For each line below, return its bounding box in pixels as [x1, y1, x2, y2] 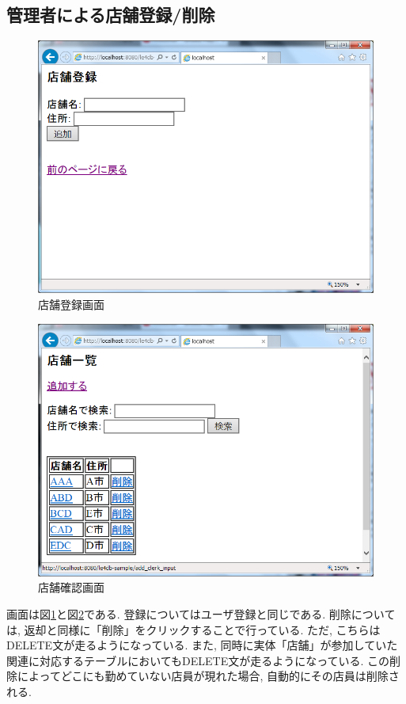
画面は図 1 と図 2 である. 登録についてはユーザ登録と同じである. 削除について [6, 606, 396, 622]
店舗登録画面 [38, 296, 104, 313]
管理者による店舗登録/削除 [6, 2, 215, 27]
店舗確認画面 [38, 579, 104, 596]
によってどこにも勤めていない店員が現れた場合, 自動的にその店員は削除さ [17, 668, 400, 684]
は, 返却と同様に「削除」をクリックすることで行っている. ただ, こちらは [6, 621, 381, 637]
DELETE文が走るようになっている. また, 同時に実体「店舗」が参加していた [6, 637, 398, 653]
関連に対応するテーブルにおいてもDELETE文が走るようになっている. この [6, 652, 390, 668]
